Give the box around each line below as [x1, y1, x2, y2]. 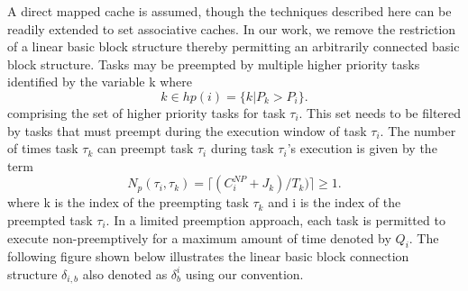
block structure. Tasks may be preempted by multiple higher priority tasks [7, 54, 420, 73]
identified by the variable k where [7, 72, 193, 91]
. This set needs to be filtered [298, 103, 462, 122]
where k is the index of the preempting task [7, 193, 249, 212]
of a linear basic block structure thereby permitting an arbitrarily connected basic [7, 37, 460, 56]
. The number [380, 121, 456, 140]
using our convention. [185, 264, 304, 283]
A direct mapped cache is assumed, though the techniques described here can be [7, 2, 452, 20]
